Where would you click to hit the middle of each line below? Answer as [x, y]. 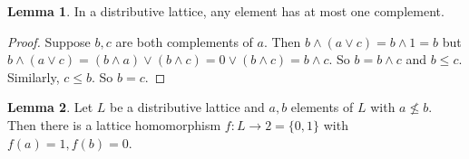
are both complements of [184, 41]
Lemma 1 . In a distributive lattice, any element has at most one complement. [226, 11]
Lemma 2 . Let [50, 107]
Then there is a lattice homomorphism [114, 124]
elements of [322, 107]
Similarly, [34, 76]
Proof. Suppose [49, 41]
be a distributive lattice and [187, 107]
